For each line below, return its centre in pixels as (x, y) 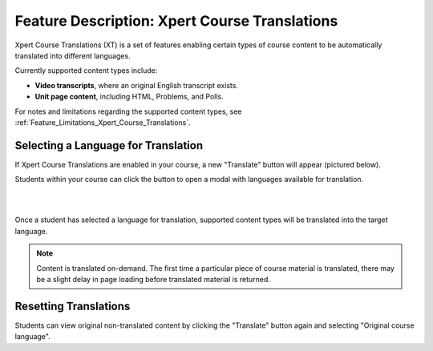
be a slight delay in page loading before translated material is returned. (153, 279)
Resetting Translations (73, 306)
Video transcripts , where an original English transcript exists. (136, 85)
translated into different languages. (73, 55)
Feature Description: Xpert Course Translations (176, 21)
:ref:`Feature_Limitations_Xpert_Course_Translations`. (103, 122)
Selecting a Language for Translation (109, 145)
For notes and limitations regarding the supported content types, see (128, 111)
